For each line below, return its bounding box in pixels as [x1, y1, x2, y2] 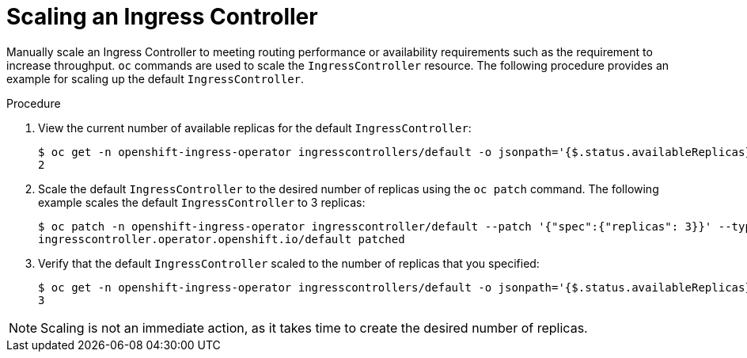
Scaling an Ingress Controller [6, 3, 318, 30]
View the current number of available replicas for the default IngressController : [38, 120, 472, 135]
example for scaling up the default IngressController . [6, 71, 305, 86]
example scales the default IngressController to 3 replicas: [38, 195, 366, 209]
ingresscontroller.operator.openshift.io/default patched [38, 232, 405, 246]
